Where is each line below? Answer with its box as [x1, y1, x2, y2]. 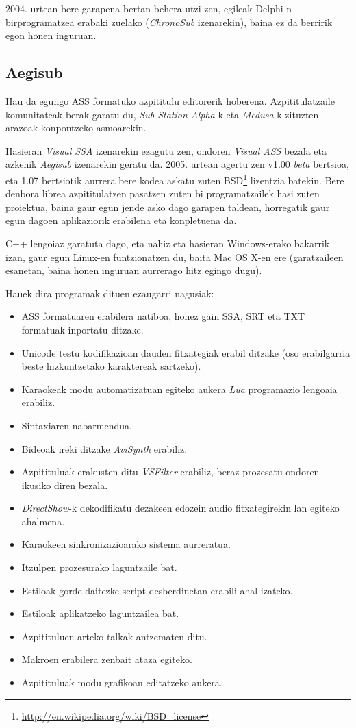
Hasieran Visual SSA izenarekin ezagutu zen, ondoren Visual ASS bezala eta [5, 143, 327, 158]
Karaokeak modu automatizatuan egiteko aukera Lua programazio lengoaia [21, 381, 338, 396]
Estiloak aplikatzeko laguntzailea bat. [21, 606, 179, 620]
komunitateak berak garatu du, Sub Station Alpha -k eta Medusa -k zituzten [5, 107, 319, 121]
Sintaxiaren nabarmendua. [21, 418, 132, 432]
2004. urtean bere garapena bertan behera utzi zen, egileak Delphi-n [5, 1, 292, 15]
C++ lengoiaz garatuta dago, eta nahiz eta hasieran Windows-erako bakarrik [5, 236, 330, 250]
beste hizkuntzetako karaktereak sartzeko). [21, 359, 201, 373]
